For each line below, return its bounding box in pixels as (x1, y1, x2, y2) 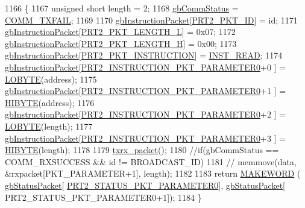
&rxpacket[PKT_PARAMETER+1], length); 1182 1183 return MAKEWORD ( (5, 167, 301, 180)
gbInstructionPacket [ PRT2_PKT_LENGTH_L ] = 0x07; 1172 (5, 25, 236, 38)
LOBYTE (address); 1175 (5, 72, 97, 85)
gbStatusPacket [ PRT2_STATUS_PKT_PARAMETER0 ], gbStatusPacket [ (5, 178, 285, 191)
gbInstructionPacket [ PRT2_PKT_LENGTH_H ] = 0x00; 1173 (5, 37, 237, 49)
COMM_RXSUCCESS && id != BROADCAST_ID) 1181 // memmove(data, (5, 155, 297, 168)
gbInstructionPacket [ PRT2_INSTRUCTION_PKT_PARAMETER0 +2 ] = (5, 108, 286, 121)
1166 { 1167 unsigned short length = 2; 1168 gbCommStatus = (5, 2, 239, 14)
